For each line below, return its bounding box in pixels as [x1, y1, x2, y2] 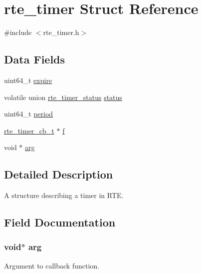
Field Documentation [4, 214, 116, 230]
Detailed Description [4, 166, 113, 182]
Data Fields [4, 51, 65, 67]
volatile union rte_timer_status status [4, 91, 122, 102]
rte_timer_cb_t [4, 125, 54, 135]
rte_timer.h [43, 27, 79, 37]
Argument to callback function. [4, 260, 100, 270]
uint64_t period [4, 108, 53, 119]
